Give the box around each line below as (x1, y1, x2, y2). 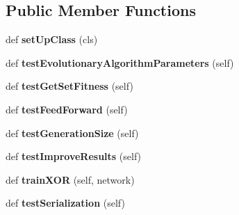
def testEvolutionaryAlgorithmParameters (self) (6, 55, 234, 70)
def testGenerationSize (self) (6, 125, 139, 140)
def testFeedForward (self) (6, 102, 128, 116)
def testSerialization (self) (6, 196, 125, 210)
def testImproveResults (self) (6, 149, 142, 164)
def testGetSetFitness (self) (6, 79, 133, 93)
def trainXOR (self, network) (6, 172, 135, 186)
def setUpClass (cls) (6, 32, 98, 47)
